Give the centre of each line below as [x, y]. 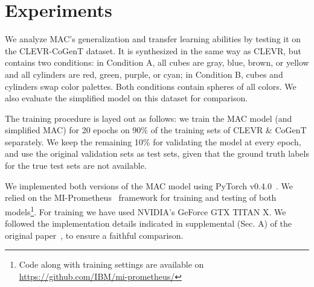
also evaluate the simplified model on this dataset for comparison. [127, 98]
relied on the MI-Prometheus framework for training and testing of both [141, 197]
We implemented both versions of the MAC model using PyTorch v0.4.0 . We [149, 185]
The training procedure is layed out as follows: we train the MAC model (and [149, 118]
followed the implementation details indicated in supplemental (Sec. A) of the [148, 223]
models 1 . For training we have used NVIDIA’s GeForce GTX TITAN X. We [146, 210]
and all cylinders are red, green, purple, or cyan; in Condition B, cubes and [144, 74]
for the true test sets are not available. [76, 166]
